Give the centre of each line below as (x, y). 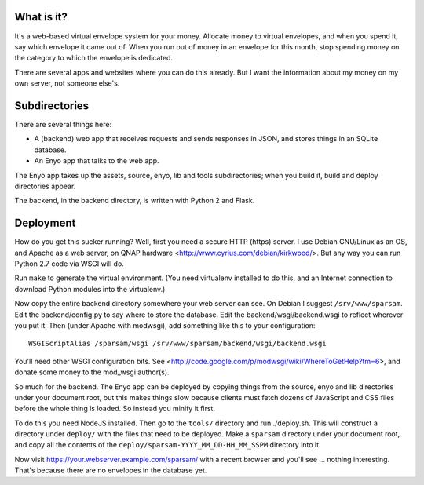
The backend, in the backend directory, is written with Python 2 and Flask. (135, 201)
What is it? (41, 17)
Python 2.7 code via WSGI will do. (69, 264)
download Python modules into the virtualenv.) (90, 289)
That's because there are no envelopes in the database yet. (111, 470)
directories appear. (45, 186)
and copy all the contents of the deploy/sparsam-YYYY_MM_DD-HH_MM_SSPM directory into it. (168, 445)
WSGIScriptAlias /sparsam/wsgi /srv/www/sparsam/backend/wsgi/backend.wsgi (177, 344)
